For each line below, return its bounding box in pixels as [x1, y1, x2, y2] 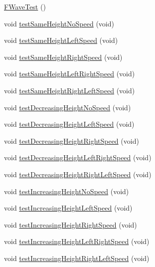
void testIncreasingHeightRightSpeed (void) [4, 219, 137, 230]
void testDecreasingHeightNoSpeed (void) [4, 102, 131, 112]
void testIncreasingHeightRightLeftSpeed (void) [4, 253, 150, 263]
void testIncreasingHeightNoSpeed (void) [4, 186, 129, 196]
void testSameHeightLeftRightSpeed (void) [4, 68, 135, 79]
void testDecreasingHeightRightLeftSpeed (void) [4, 169, 152, 179]
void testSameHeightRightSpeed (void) [4, 51, 123, 62]
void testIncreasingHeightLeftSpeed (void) [4, 203, 133, 213]
